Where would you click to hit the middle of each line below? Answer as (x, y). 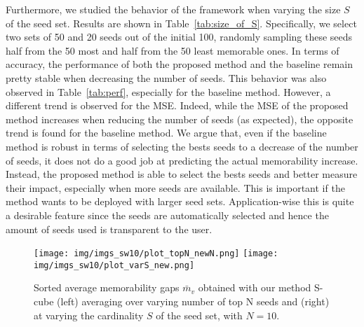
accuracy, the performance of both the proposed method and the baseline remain (180, 64)
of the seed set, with (199, 315)
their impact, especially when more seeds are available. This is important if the (175, 187)
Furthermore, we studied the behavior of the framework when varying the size (173, 9)
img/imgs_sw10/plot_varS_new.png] (114, 265)
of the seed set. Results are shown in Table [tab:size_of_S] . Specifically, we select (181, 23)
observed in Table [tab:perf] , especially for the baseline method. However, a (168, 91)
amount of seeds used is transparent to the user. (109, 229)
